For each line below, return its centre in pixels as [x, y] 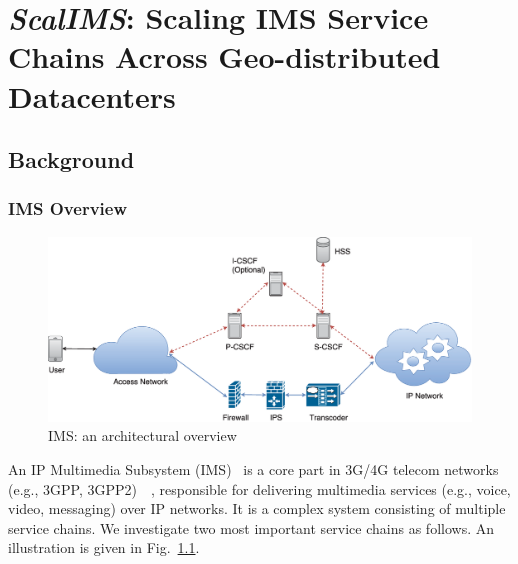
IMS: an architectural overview [142, 435]
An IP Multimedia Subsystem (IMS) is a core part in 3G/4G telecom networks [253, 469]
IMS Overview [67, 208]
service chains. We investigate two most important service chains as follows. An [251, 527]
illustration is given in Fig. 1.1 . [104, 547]
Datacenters [92, 95]
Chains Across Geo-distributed [224, 56]
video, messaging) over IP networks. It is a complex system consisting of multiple [257, 508]
